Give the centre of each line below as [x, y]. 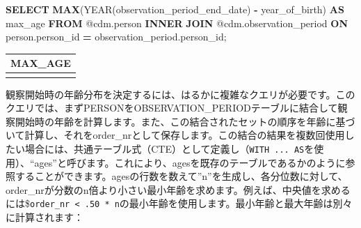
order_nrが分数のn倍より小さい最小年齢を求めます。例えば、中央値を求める [178, 189]
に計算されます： [45, 217]
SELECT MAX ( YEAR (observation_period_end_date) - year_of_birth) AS [175, 9]
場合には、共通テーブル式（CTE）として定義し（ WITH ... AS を [169, 149]
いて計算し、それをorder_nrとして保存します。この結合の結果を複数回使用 [175, 135]
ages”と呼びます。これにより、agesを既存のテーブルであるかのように [190, 162]
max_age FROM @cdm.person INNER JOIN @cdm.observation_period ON [177, 23]
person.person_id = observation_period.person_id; [116, 37]
